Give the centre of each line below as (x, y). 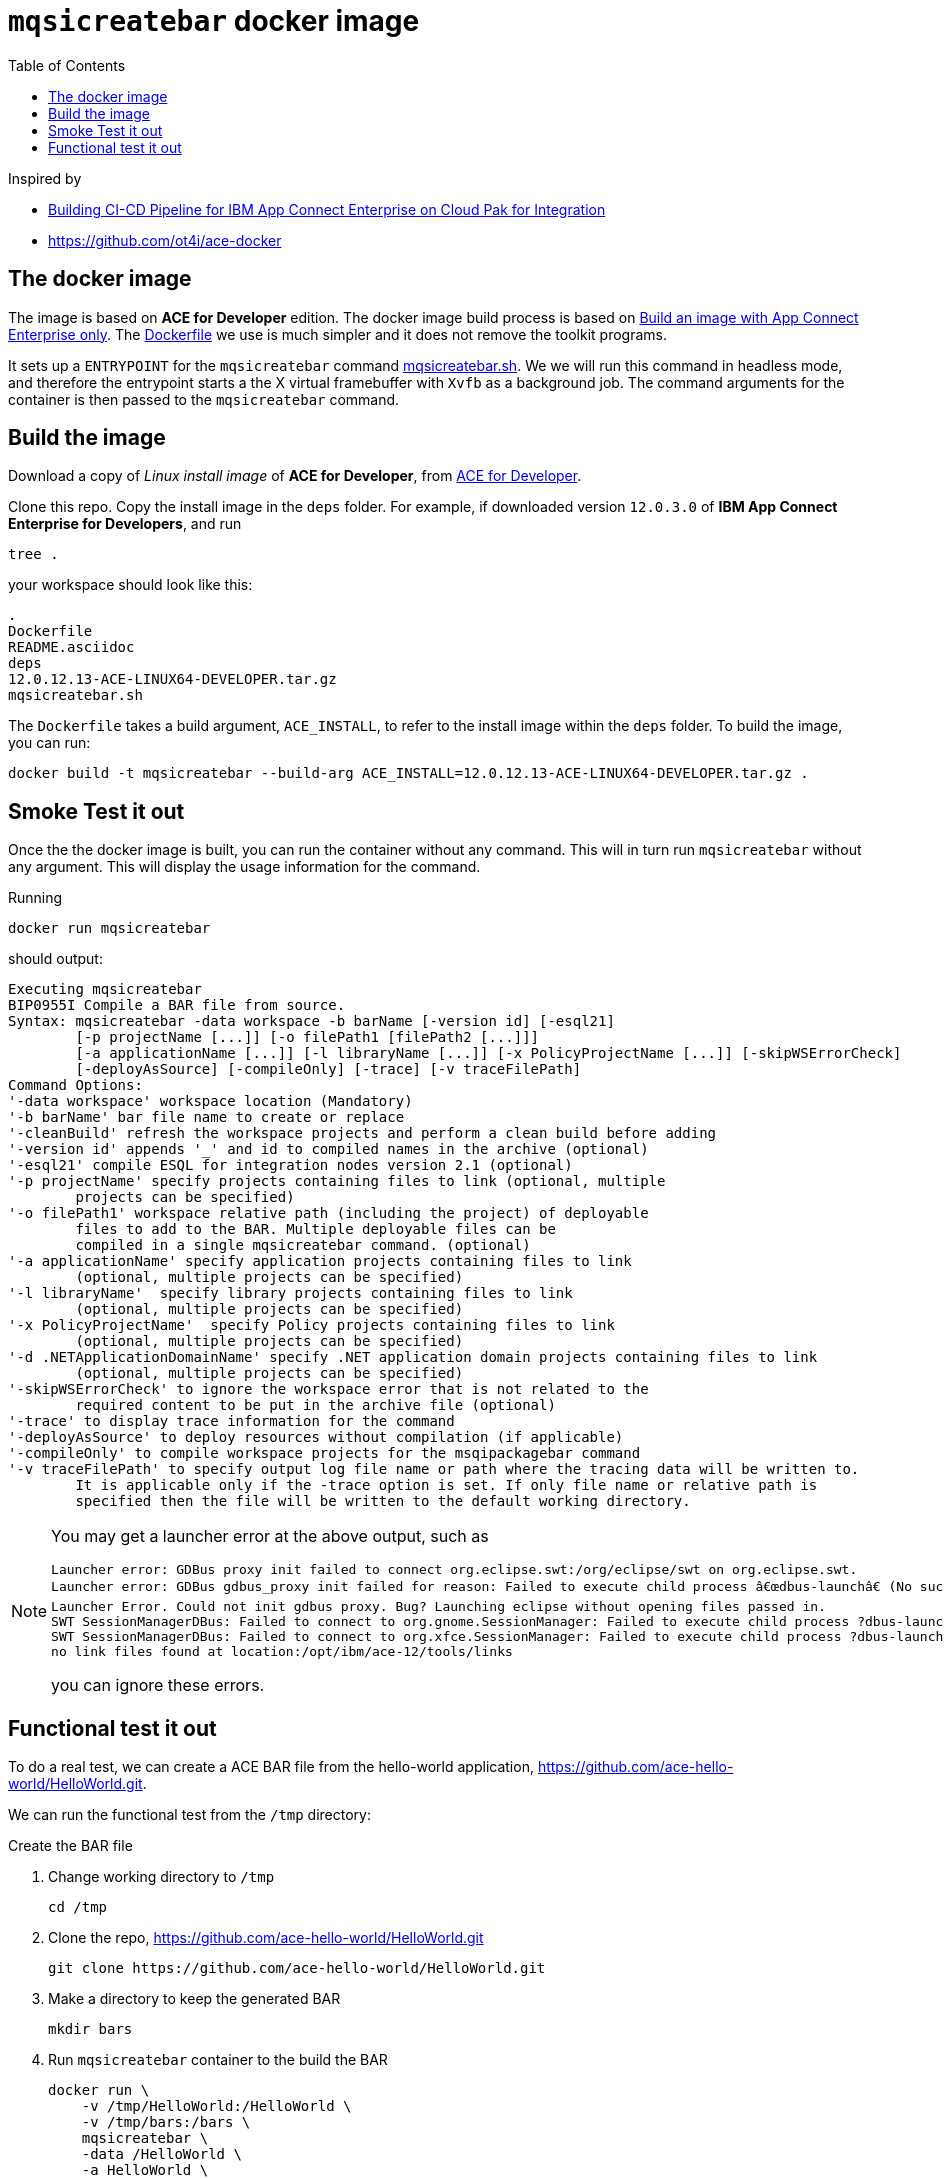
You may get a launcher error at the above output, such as (270, 1536)
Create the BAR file (70, 1846)
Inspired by (45, 178)
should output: (55, 959)
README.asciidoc (71, 647)
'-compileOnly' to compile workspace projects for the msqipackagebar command (324, 1453)
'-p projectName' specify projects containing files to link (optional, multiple (337, 1181)
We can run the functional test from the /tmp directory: (189, 1815)
